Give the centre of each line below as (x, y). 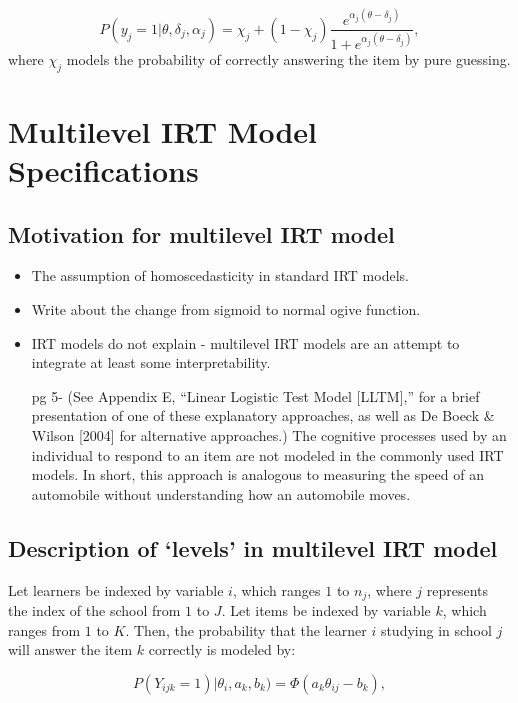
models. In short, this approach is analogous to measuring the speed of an (257, 474)
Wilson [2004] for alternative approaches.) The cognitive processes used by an (269, 435)
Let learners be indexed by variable (116, 589)
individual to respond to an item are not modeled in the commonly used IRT (267, 454)
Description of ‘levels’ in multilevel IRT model (253, 547)
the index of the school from (94, 610)
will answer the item (70, 649)
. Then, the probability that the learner (246, 629)
